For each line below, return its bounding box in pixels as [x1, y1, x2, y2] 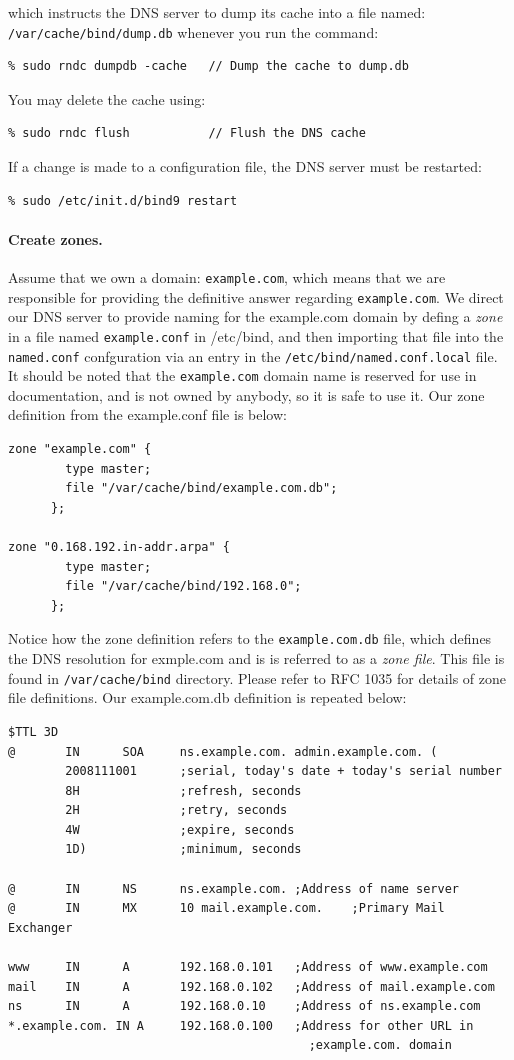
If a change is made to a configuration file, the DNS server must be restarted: [8, 156, 482, 177]
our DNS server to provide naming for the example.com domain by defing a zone [8, 306, 503, 327]
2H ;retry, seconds [65, 803, 288, 818]
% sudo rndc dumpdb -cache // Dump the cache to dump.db [8, 59, 409, 74]
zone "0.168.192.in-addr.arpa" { [8, 540, 230, 555]
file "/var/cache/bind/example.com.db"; [65, 481, 338, 496]
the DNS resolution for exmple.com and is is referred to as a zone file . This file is [8, 648, 505, 669]
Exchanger [8, 920, 73, 935]
